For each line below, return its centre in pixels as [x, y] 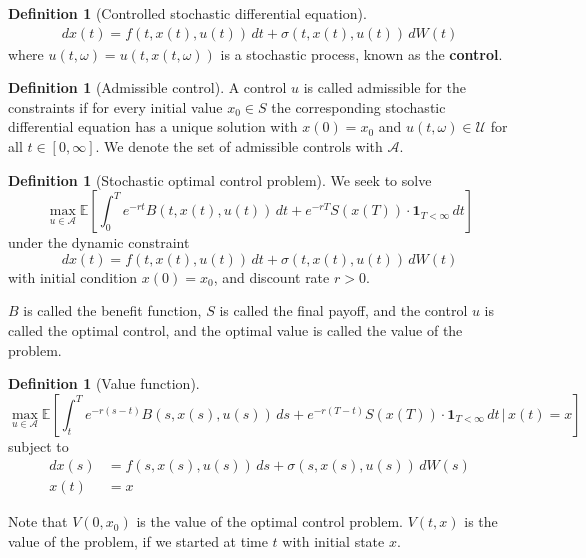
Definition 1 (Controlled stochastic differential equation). [187, 13]
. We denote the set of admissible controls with [239, 146]
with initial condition [73, 276]
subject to [38, 445]
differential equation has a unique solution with [153, 126]
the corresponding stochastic [358, 106]
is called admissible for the [385, 87]
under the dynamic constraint [99, 242]
